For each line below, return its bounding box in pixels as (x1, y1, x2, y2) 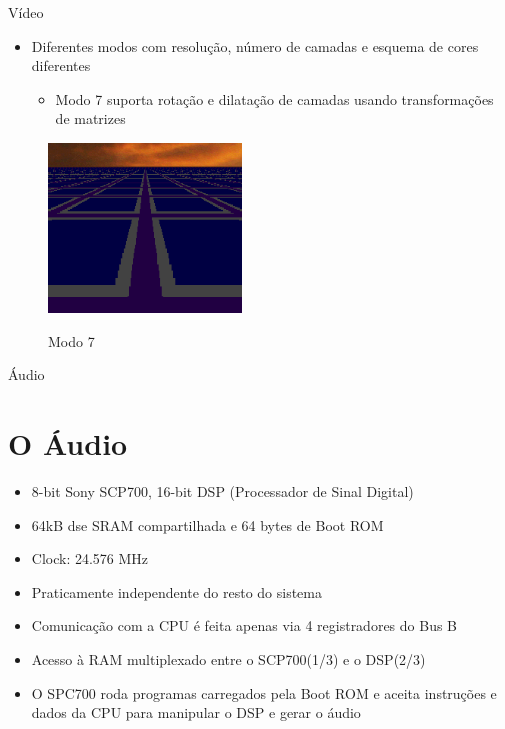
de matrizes (55, 108, 126, 129)
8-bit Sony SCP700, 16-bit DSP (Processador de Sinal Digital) (31, 480, 414, 501)
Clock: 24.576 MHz (31, 548, 149, 569)
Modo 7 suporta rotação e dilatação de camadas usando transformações (55, 88, 494, 109)
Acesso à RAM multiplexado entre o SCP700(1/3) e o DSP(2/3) (31, 648, 426, 669)
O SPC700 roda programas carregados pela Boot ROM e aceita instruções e (31, 682, 497, 703)
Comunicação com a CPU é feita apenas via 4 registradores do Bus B (31, 615, 458, 636)
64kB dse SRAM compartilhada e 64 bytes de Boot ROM (31, 514, 384, 535)
